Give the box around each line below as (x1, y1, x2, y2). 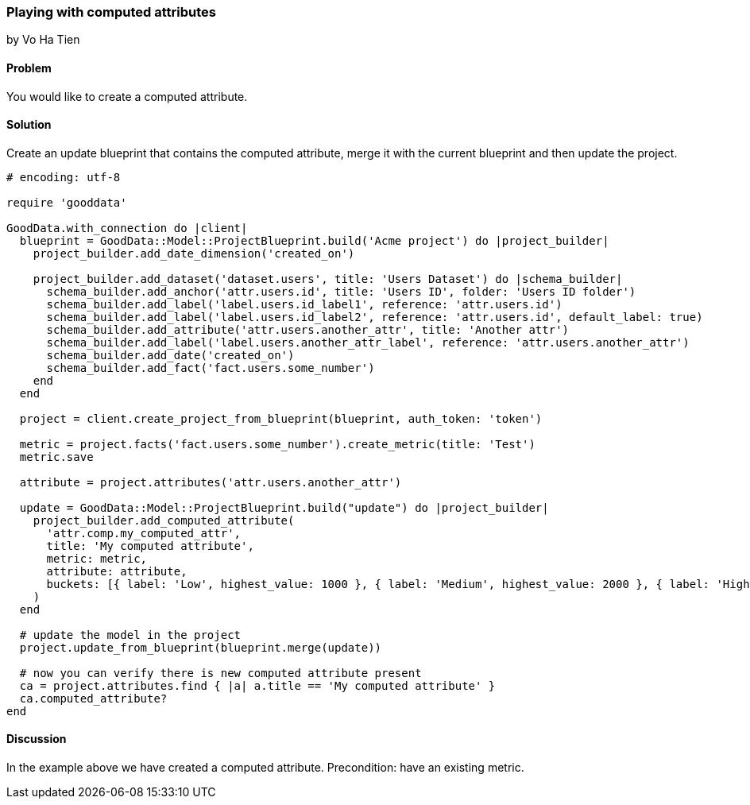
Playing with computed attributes (6, 4, 216, 20)
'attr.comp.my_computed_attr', (46, 526, 242, 540)
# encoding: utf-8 (6, 170, 121, 184)
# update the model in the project (19, 628, 242, 641)
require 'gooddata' (6, 195, 127, 209)
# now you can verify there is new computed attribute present (19, 666, 422, 679)
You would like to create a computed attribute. (6, 89, 248, 103)
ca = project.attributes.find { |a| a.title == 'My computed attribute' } (19, 679, 496, 692)
